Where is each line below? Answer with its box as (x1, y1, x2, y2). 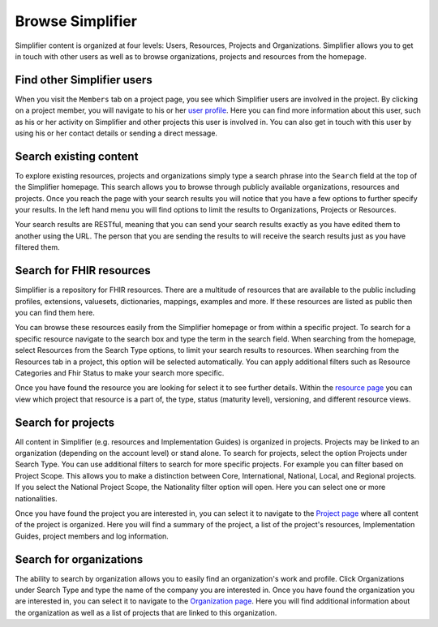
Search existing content (15, 149, 139, 163)
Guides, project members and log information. (15, 531, 170, 541)
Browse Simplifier (15, 12, 138, 30)
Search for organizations (15, 552, 144, 566)
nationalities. (15, 493, 58, 503)
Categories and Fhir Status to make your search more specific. (15, 367, 225, 377)
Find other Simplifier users (15, 73, 153, 87)
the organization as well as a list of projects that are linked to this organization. (15, 608, 277, 617)
